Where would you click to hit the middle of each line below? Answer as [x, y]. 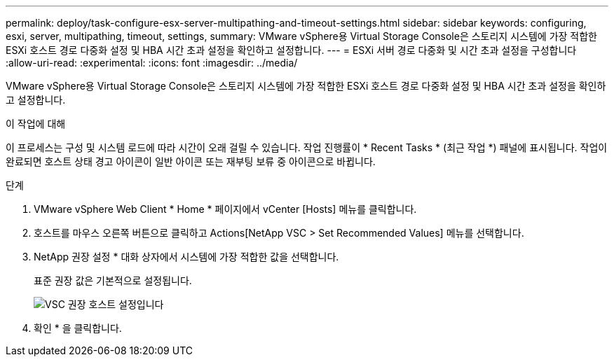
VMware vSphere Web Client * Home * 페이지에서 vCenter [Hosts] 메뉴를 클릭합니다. [225, 209]
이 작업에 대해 [36, 124]
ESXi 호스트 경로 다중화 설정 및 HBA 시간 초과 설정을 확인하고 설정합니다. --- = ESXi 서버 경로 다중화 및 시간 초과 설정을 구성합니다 [291, 50]
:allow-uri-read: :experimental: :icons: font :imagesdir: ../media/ [152, 63]
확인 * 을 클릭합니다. [78, 328]
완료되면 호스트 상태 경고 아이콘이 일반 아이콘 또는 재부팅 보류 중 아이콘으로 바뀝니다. [191, 161]
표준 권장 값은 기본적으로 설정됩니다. [113, 280]
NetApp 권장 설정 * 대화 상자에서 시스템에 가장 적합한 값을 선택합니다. [186, 257]
